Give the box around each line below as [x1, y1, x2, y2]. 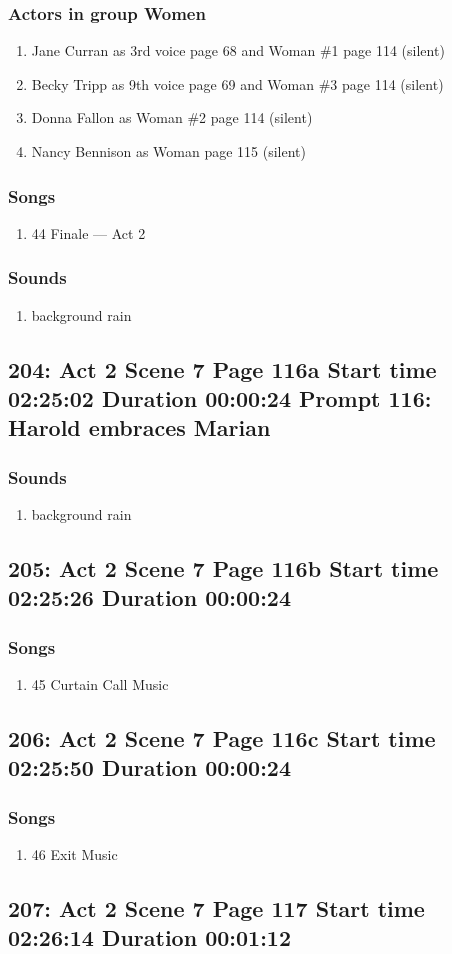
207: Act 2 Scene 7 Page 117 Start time [8, 892, 425, 923]
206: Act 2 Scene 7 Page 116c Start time [8, 722, 436, 753]
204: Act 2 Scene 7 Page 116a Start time [8, 353, 437, 384]
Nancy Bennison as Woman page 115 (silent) [31, 141, 306, 161]
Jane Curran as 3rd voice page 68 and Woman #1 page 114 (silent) [31, 40, 445, 61]
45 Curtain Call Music [31, 673, 169, 694]
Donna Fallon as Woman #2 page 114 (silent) [31, 107, 313, 128]
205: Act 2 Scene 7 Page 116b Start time [8, 552, 439, 583]
